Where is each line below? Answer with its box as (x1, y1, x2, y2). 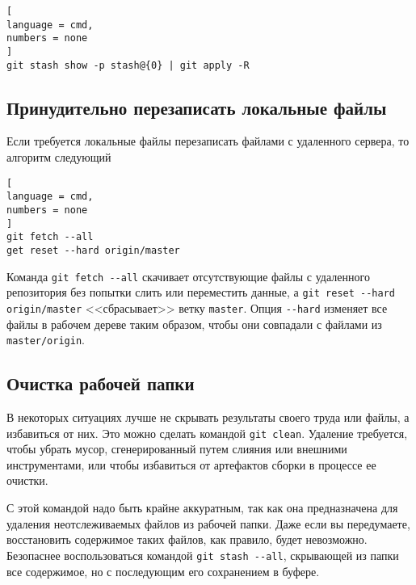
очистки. (6, 472, 48, 489)
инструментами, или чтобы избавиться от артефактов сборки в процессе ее (6, 456, 376, 473)
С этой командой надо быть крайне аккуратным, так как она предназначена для (6, 499, 398, 516)
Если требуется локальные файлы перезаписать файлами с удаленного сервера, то (6, 133, 410, 149)
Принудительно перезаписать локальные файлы (6, 95, 387, 120)
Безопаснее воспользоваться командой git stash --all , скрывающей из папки (6, 546, 399, 563)
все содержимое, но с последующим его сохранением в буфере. (6, 562, 320, 579)
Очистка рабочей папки (6, 371, 195, 396)
